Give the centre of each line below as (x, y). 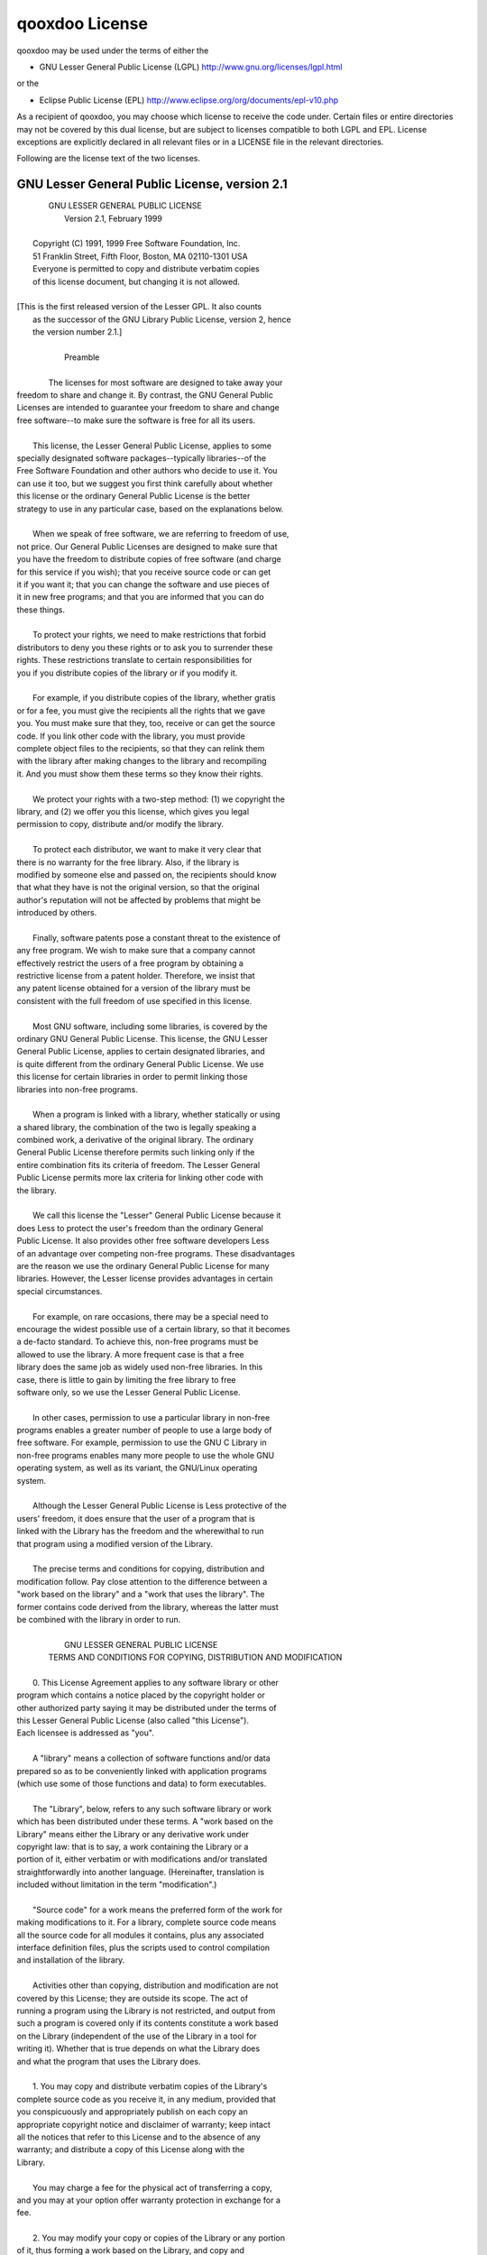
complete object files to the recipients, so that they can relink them (141, 748)
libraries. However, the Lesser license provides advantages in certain (145, 1279)
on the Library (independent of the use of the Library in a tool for (137, 2036)
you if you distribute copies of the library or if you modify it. (127, 673)
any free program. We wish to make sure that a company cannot (136, 951)
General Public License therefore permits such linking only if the (136, 1152)
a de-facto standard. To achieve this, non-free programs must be (138, 1342)
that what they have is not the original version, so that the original (138, 888)
